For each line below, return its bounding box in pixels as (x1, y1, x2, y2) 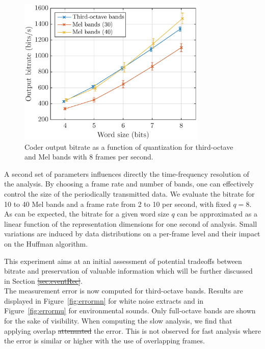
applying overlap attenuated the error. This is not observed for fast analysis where (4, 325, 261, 336)
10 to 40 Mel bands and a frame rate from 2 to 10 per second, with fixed (4, 198, 231, 209)
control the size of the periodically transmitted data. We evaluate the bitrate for (4, 188, 255, 199)
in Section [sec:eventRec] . (4, 275, 83, 286)
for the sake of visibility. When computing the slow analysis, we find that (4, 315, 232, 326)
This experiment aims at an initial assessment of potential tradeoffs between (4, 255, 242, 266)
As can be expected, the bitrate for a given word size (4, 208, 169, 219)
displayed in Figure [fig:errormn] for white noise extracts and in (4, 295, 204, 306)
